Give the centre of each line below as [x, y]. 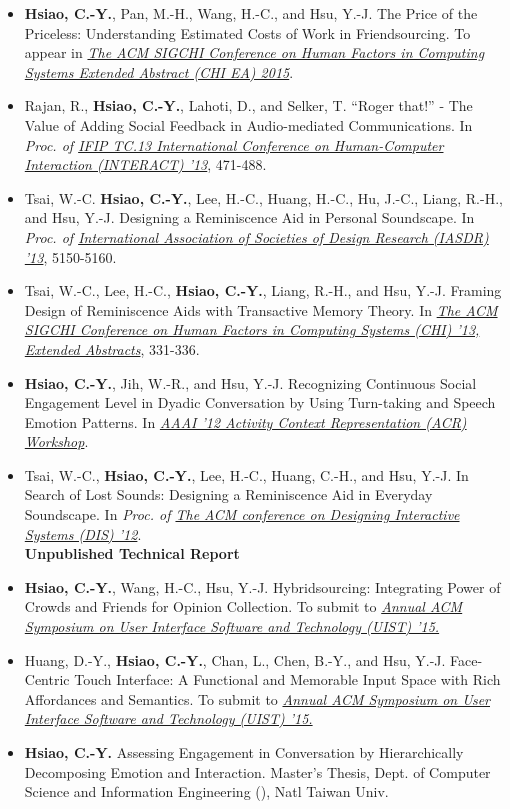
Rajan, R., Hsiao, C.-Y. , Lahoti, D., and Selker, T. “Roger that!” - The [248, 105]
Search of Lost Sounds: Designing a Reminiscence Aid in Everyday [228, 494]
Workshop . [56, 441]
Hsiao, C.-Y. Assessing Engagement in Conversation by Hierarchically [244, 752]
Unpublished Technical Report [132, 553]
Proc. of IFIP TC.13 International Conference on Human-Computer [234, 144]
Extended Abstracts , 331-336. [112, 348]
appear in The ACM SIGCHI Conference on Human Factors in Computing [254, 52]
